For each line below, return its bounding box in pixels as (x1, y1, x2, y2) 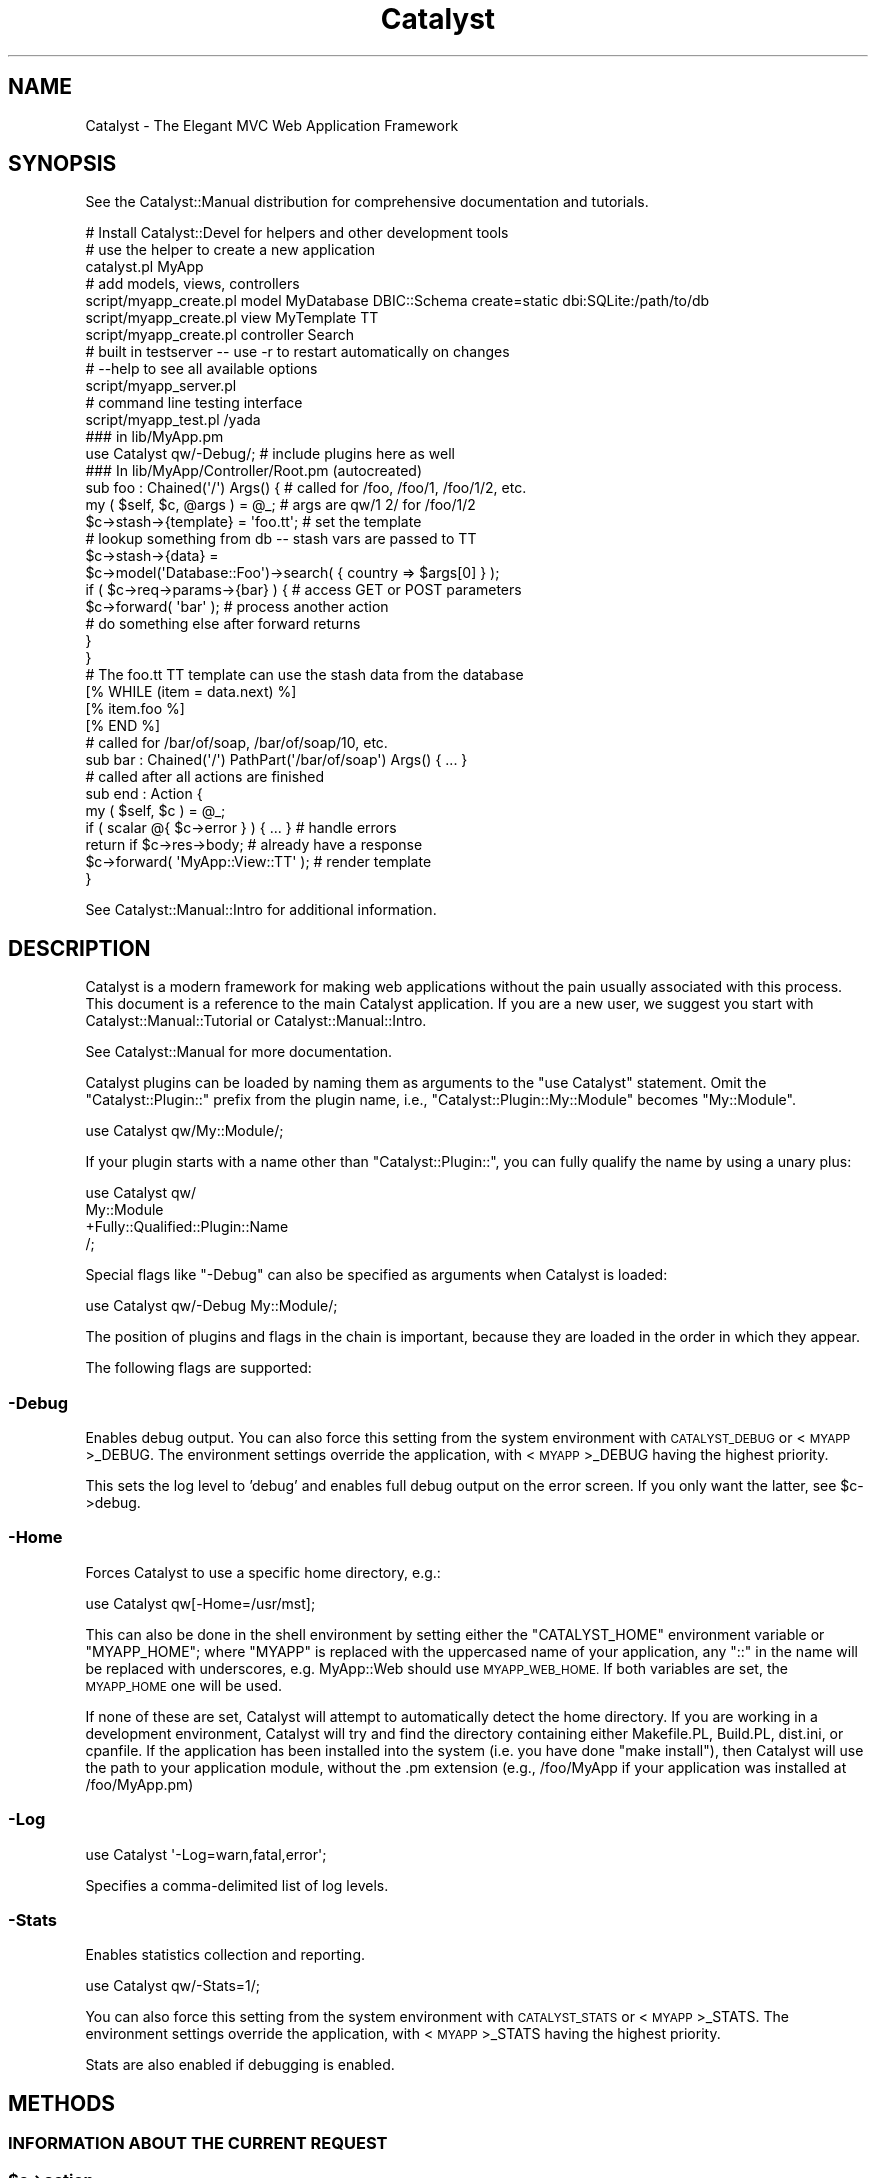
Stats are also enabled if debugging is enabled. (85, 2056, 395, 2074)
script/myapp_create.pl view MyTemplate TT (85, 309, 379, 327)
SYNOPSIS (8, 151, 117, 177)
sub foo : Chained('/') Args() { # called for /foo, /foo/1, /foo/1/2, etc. (85, 479, 527, 497)
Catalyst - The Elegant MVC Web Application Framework (85, 116, 459, 134)
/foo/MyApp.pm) (85, 1775, 194, 1793)
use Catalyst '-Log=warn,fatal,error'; (85, 1845, 327, 1863)
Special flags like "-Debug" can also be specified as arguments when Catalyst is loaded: (85, 1266, 668, 1284)
